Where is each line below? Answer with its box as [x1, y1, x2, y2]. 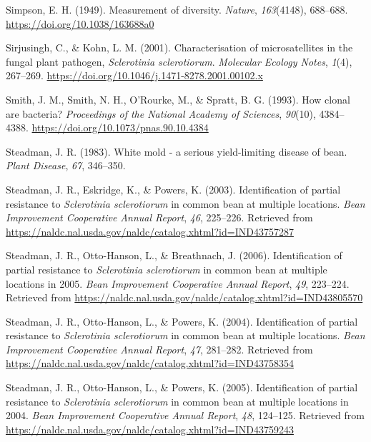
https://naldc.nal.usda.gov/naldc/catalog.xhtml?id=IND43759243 [6, 421, 294, 436]
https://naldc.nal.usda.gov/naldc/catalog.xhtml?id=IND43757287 [6, 223, 294, 238]
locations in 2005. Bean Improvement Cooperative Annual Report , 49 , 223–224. [6, 276, 350, 291]
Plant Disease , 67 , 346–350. [6, 158, 126, 173]
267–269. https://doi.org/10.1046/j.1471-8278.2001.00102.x [6, 68, 263, 83]
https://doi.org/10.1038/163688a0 [6, 16, 154, 31]
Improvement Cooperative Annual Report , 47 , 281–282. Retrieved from [6, 341, 313, 356]
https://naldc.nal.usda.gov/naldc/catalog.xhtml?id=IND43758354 [6, 356, 294, 371]
